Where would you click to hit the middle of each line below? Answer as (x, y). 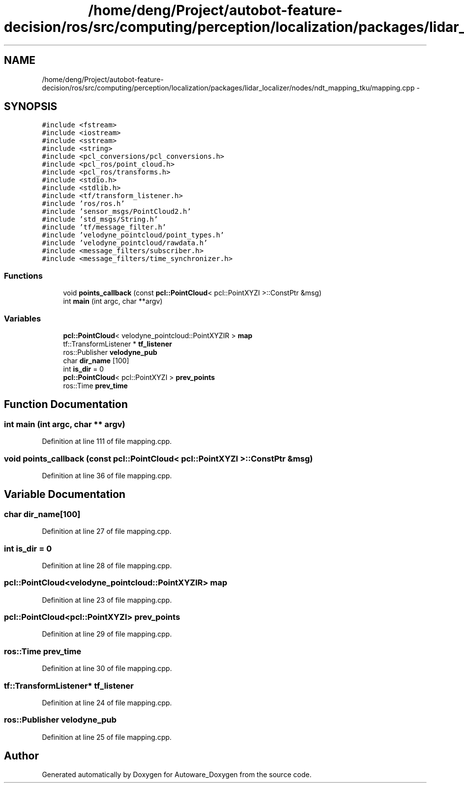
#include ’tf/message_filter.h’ (104, 227)
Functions (23, 276)
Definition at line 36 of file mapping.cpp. (107, 475)
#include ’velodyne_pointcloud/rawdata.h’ (125, 243)
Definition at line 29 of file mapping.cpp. (107, 634)
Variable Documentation (65, 495)
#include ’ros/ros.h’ (83, 204)
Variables (23, 318)
